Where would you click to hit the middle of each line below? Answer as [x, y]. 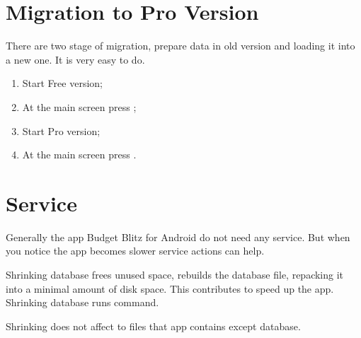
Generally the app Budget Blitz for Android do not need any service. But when [178, 237]
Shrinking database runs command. [82, 302]
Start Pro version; [61, 130]
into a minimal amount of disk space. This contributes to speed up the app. [170, 288]
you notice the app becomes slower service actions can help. [135, 251]
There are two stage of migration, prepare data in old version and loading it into [180, 46]
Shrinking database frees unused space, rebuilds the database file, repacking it [175, 274]
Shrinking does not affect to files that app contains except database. [153, 326]
